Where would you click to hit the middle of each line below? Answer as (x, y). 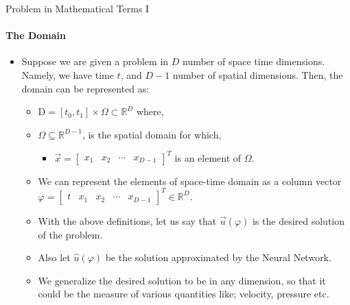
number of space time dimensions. (254, 61)
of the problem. (70, 234)
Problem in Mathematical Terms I (78, 8)
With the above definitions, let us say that (127, 220)
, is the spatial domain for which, (152, 134)
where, (150, 111)
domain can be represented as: (85, 88)
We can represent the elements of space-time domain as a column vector (190, 181)
